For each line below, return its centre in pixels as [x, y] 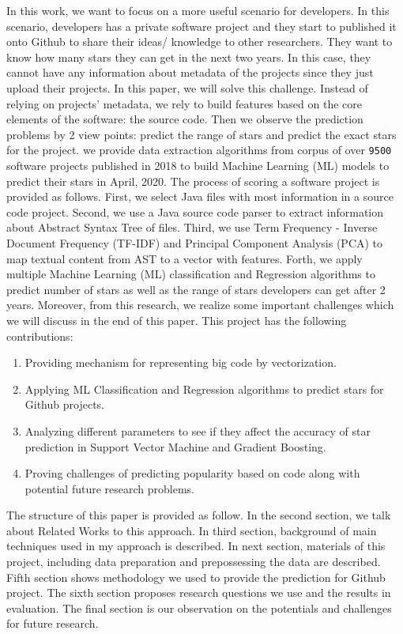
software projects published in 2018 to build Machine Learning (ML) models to [198, 165]
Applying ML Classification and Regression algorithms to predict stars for [204, 389]
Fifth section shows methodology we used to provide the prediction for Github [196, 577]
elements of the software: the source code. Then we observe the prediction [185, 119]
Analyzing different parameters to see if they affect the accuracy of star [198, 430]
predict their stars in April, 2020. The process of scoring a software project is [193, 181]
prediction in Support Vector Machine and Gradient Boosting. [175, 446]
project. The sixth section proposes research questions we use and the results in [199, 592]
